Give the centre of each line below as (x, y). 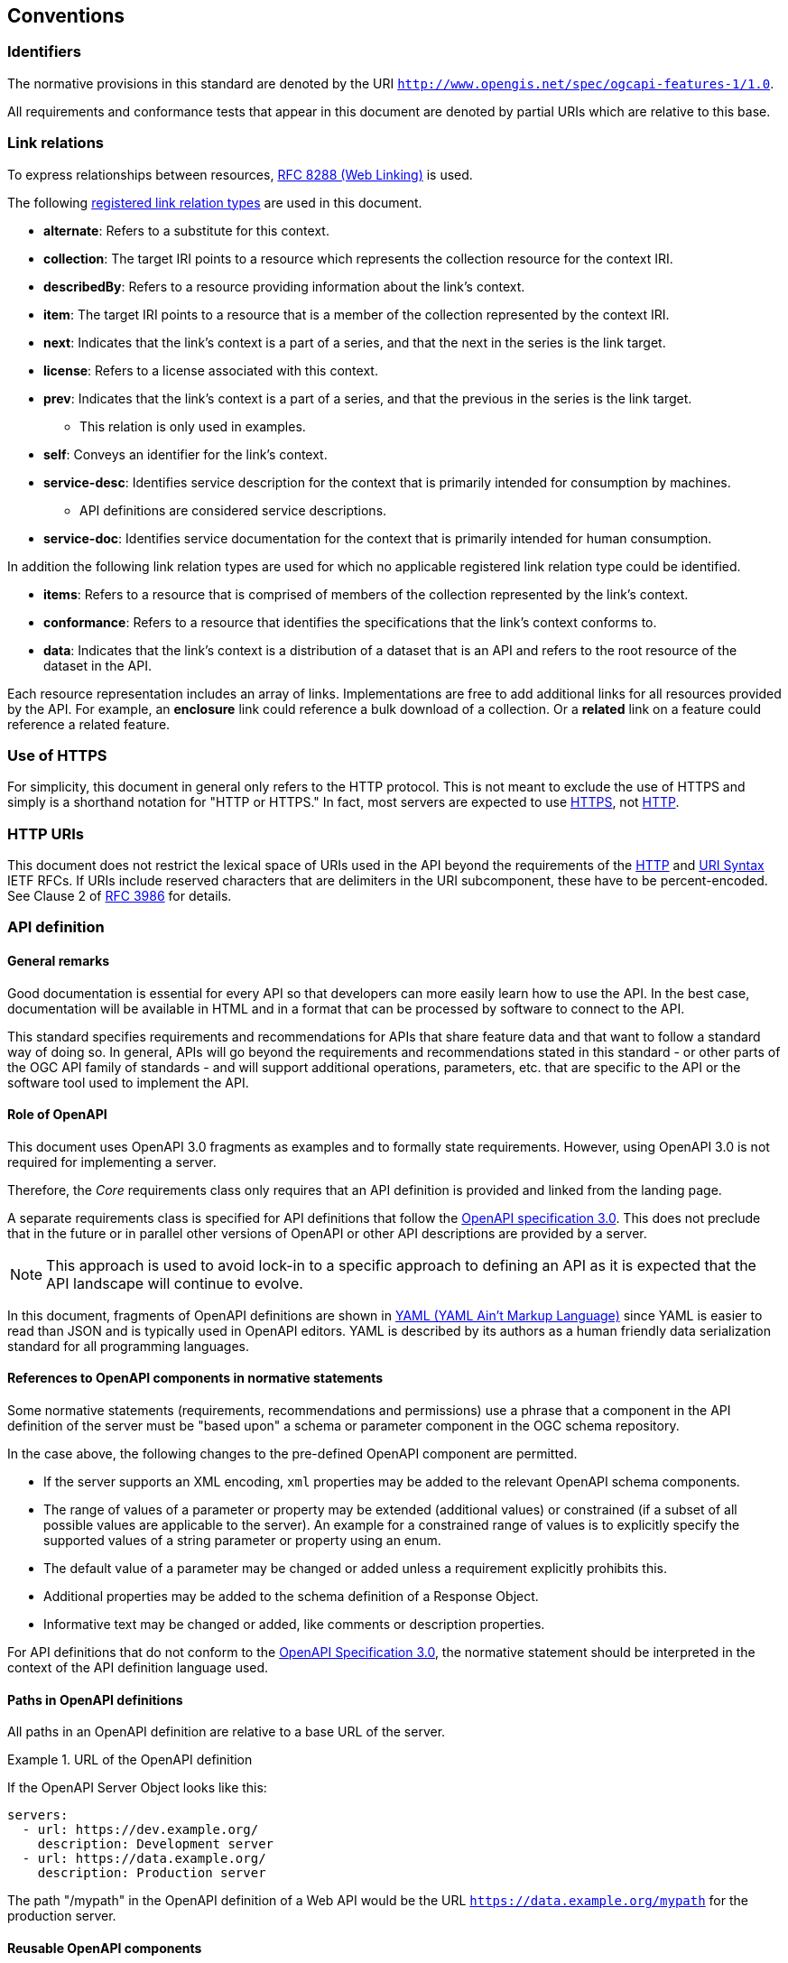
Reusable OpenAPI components (105, 1948)
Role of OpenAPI (57, 1115)
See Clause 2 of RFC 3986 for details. (120, 896)
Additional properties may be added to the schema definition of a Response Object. (291, 1597)
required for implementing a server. (112, 1162)
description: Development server (156, 1844)
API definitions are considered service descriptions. (233, 510)
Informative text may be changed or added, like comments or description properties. (294, 1625)
